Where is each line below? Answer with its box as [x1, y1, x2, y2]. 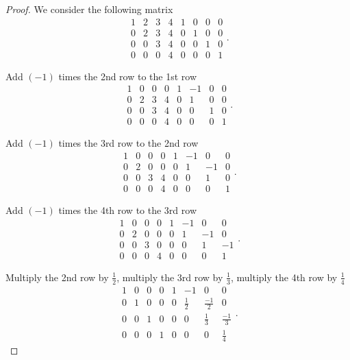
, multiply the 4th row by [230, 269, 338, 284]
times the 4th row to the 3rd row [58, 203, 197, 217]
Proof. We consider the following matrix [5, 2, 173, 16]
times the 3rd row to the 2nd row [58, 136, 199, 150]
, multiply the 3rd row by [116, 269, 223, 284]
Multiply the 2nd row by [5, 269, 109, 284]
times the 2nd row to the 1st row [58, 69, 197, 83]
